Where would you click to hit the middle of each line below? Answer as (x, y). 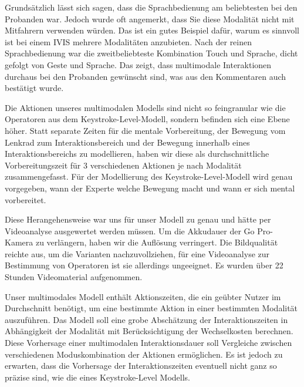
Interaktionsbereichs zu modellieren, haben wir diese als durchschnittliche (137, 154)
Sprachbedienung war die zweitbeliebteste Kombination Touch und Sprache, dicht (151, 53)
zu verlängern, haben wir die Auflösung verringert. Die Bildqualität (157, 242)
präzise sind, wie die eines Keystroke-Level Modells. (98, 377)
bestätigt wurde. (34, 88)
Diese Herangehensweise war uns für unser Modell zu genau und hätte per (138, 219)
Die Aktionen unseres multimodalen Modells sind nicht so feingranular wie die (145, 107)
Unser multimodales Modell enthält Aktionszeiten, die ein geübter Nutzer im (143, 296)
